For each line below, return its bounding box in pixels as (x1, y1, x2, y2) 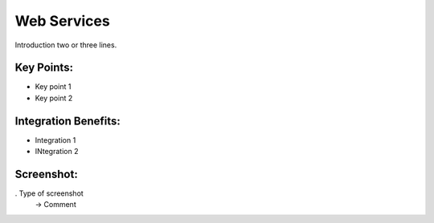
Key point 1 (35, 82, 72, 91)
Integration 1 (35, 135, 76, 144)
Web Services (14, 12, 110, 30)
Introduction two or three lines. (14, 40, 117, 50)
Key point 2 (35, 93, 73, 103)
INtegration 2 (35, 147, 79, 156)
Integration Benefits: (14, 114, 121, 128)
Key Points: (14, 61, 74, 75)
